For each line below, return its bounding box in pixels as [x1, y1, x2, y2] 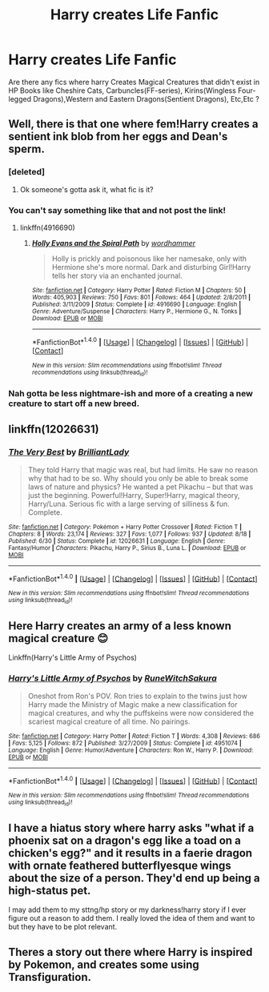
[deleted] [8, 167, 46, 178]
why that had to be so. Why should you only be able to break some [27, 473, 249, 483]
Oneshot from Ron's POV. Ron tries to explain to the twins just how [27, 691, 248, 701]
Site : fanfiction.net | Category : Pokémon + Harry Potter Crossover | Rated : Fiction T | [8, 523, 243, 531]
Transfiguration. [8, 970, 92, 984]
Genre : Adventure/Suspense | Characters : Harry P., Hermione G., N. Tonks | [31, 307, 242, 315]
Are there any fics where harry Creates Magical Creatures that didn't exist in [8, 77, 260, 86]
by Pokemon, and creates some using [8, 958, 200, 971]
